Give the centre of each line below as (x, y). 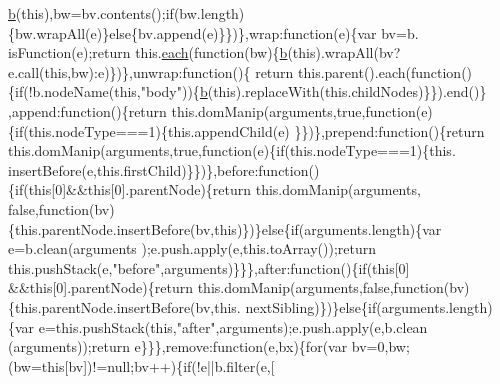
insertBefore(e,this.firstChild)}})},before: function (158, 169)
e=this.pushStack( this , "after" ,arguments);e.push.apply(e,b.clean (233, 326)
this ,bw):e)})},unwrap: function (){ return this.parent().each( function (253, 71)
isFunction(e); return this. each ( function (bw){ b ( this (162, 52)
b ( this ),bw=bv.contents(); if (91, 13)
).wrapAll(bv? (358, 52)
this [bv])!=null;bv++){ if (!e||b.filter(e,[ (158, 365)
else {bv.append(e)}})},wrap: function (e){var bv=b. (264, 32)
